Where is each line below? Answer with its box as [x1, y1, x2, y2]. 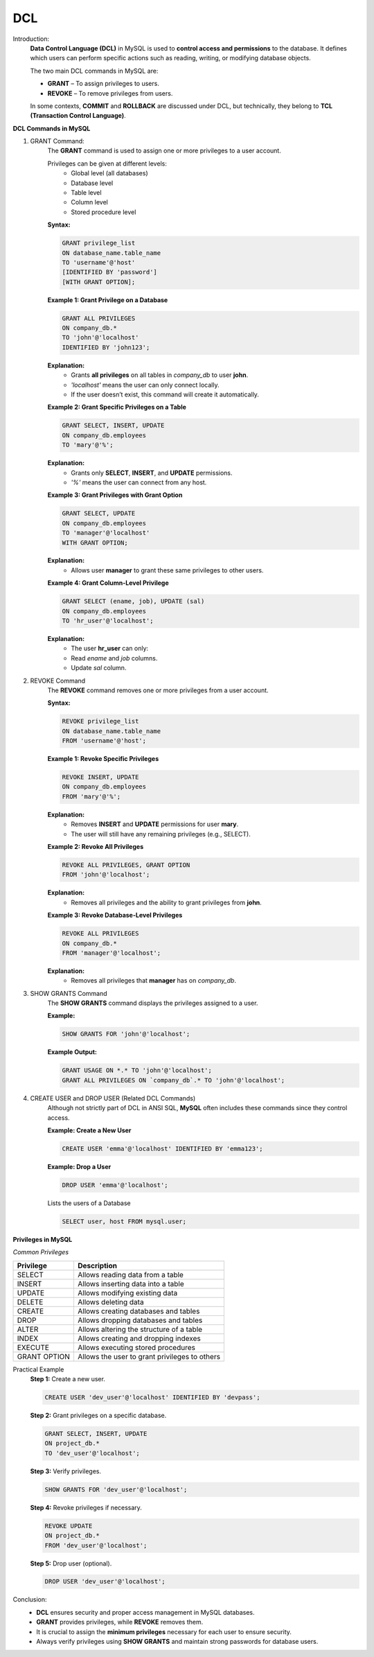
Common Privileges [12, 1248, 69, 1256]
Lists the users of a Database [47, 1199, 131, 1207]
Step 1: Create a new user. [30, 1375, 105, 1383]
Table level [71, 189, 102, 197]
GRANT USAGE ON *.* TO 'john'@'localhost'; [62, 1067, 213, 1074]
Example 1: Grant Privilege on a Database [47, 295, 168, 304]
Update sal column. [71, 664, 127, 672]
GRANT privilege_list [62, 239, 136, 247]
